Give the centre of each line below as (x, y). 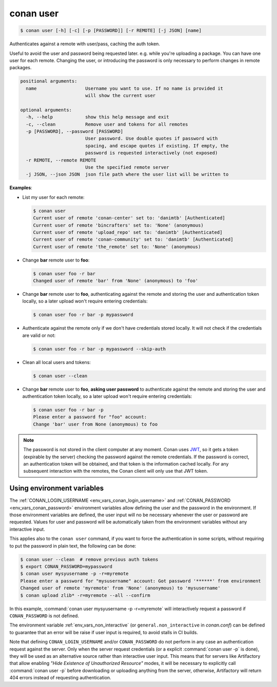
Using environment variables (57, 488)
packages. (21, 68)
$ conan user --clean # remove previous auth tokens (89, 559)
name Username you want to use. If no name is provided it (124, 88)
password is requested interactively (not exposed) (151, 153)
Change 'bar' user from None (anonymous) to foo (95, 424)
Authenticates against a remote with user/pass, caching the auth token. (85, 44)
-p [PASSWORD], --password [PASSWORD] (74, 132)
